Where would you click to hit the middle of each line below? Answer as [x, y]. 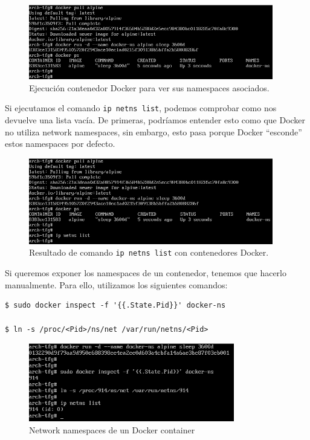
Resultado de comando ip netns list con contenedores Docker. [149, 252]
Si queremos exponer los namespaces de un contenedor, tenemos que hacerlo [146, 273]
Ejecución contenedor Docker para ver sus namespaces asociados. [149, 87]
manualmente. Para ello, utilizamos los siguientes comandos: [116, 284]
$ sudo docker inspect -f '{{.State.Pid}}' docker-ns [115, 306]
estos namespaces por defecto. [60, 144]
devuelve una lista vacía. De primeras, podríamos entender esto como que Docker [155, 119]
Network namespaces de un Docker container [112, 429]
